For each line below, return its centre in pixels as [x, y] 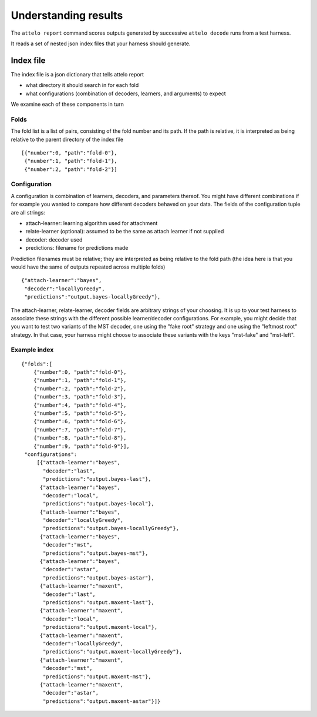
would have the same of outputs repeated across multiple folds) [88, 267]
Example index [32, 350]
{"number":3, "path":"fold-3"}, [80, 397]
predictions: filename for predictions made [77, 248]
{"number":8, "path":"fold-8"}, [80, 438]
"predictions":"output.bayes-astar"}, [99, 578]
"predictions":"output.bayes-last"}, [97, 479]
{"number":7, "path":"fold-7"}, [80, 430]
